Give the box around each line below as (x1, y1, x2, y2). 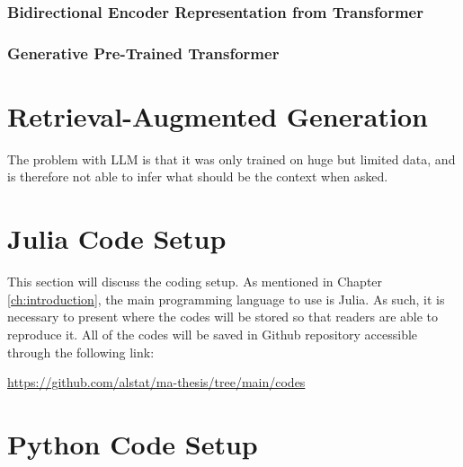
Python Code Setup (7, 425, 258, 462)
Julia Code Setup (7, 220, 227, 257)
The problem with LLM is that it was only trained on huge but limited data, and (7, 149, 456, 168)
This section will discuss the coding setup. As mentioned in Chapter (7, 272, 383, 291)
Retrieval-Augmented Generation (7, 97, 428, 134)
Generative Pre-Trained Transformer (7, 41, 280, 64)
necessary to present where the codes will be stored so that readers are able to (7, 307, 439, 326)
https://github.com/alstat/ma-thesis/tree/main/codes (7, 373, 306, 392)
